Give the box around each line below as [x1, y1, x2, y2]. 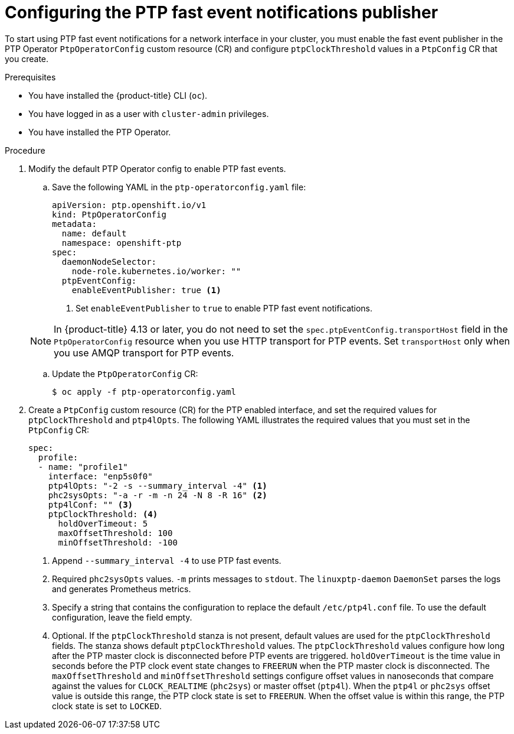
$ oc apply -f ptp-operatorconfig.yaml [52, 387, 236, 397]
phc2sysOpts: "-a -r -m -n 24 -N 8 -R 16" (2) [48, 490, 267, 500]
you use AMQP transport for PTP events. [54, 346, 234, 359]
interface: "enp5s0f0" [48, 471, 153, 481]
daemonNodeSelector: [61, 256, 157, 267]
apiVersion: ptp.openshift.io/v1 [52, 200, 207, 210]
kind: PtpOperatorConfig [52, 209, 166, 219]
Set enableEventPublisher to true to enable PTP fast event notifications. [76, 303, 373, 313]
